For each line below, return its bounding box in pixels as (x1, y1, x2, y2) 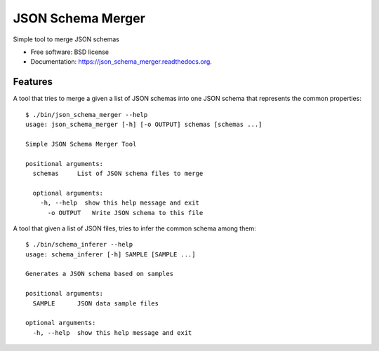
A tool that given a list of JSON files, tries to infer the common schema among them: (13, 224, 256, 233)
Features (13, 76, 53, 88)
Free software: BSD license (30, 48, 109, 56)
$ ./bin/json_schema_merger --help (25, 111, 148, 118)
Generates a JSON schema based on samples (25, 270, 174, 278)
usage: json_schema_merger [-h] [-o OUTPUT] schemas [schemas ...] (25, 121, 262, 129)
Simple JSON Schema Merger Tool (25, 140, 137, 148)
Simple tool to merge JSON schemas (13, 35, 119, 43)
